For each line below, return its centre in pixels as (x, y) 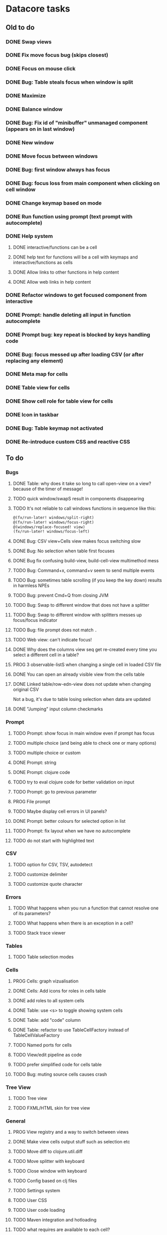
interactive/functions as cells (43, 262)
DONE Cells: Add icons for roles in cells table (59, 991)
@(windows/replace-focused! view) (49, 527)
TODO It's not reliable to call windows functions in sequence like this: (85, 508)
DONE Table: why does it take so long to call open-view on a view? (82, 483)
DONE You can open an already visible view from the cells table (79, 674)
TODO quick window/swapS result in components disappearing (78, 498)
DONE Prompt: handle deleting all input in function (68, 314)
